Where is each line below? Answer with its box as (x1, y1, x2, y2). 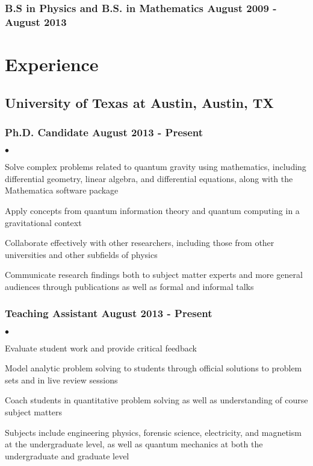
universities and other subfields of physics (5, 248, 158, 260)
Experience (5, 51, 99, 76)
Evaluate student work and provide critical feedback (5, 341, 197, 354)
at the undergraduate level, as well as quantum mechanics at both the (5, 438, 263, 450)
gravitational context (5, 216, 82, 228)
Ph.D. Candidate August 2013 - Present (5, 124, 203, 139)
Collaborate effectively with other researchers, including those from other (5, 236, 274, 249)
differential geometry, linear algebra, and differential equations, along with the (5, 172, 293, 184)
